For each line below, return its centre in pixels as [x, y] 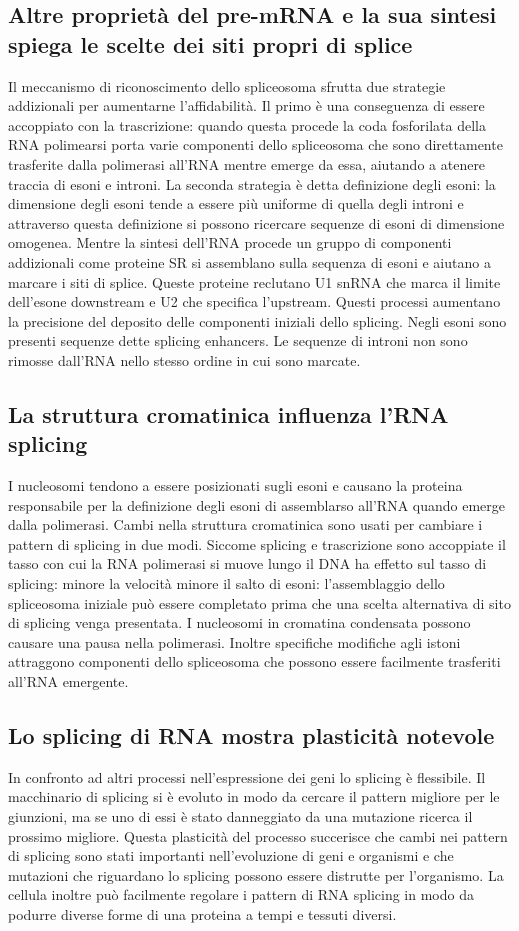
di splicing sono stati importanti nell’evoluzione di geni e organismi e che [231, 855]
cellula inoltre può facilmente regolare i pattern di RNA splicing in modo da [241, 894]
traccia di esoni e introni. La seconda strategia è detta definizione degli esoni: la [252, 183]
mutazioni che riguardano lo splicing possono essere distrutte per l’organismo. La [256, 874]
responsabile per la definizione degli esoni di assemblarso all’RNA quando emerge [257, 504]
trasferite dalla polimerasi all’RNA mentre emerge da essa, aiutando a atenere [247, 163]
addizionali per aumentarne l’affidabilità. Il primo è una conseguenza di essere [246, 105]
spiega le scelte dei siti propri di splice [210, 43]
